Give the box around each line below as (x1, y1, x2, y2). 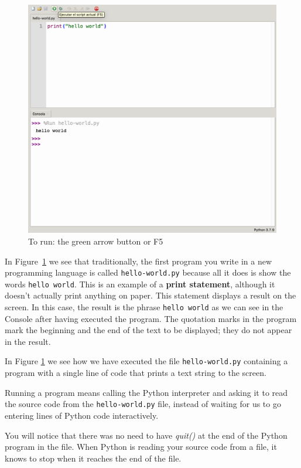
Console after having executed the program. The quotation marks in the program (5, 312, 297, 324)
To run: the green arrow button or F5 (28, 235, 163, 247)
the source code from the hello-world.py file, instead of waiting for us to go (5, 398, 281, 410)
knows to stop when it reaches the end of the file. (5, 452, 182, 464)
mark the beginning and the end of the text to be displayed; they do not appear (5, 324, 292, 336)
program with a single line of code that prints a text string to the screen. (5, 367, 266, 379)
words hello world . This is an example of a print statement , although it (5, 277, 275, 290)
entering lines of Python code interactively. (5, 409, 159, 421)
